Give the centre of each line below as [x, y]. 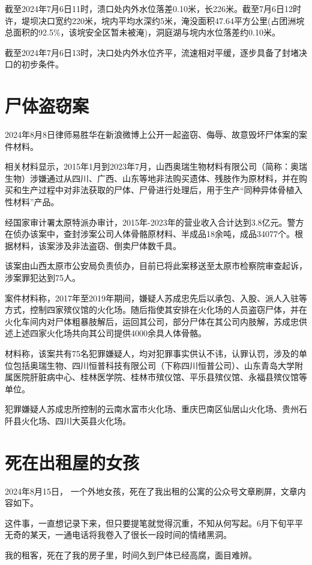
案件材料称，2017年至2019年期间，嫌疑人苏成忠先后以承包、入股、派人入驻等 [156, 298]
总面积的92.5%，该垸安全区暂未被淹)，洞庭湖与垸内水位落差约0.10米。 [142, 32]
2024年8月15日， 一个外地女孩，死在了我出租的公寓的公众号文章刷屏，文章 [151, 491]
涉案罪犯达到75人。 [43, 278]
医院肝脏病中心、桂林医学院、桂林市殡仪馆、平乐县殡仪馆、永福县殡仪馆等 [160, 377]
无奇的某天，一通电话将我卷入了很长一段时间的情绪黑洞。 [118, 535]
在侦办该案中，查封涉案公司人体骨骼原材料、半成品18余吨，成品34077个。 [150, 234]
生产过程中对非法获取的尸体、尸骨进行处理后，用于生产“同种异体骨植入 [162, 190]
